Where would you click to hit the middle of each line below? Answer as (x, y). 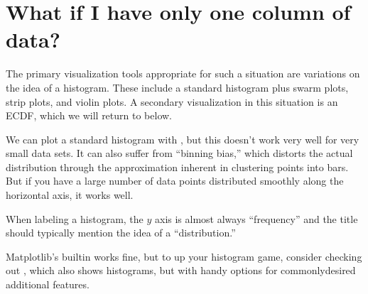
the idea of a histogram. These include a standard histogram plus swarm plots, (177, 87)
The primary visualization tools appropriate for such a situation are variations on (183, 73)
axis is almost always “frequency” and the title (256, 218)
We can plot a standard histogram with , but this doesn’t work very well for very (183, 139)
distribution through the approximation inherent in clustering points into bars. (177, 167)
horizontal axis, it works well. (70, 195)
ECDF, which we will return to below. (89, 115)
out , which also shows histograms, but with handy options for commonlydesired (181, 270)
